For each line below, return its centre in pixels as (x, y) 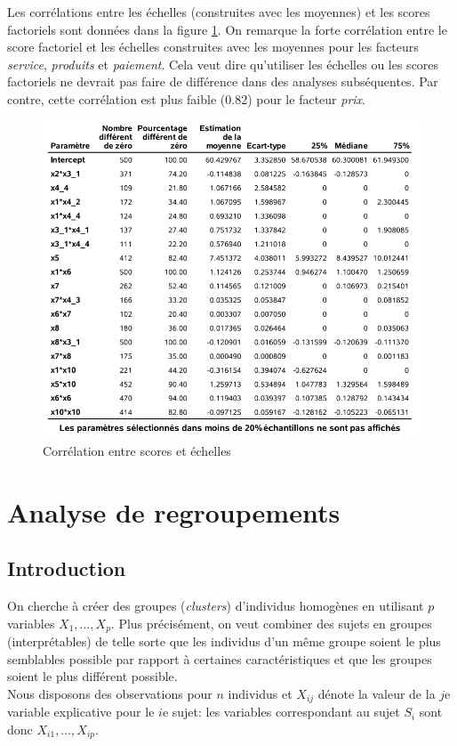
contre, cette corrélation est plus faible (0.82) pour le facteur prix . (186, 98)
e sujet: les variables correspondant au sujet (281, 712)
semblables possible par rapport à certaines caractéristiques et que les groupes (220, 658)
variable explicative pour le (81, 712)
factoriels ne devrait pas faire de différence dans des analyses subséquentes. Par (223, 81)
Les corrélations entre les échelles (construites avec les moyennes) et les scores (219, 12)
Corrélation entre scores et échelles (137, 450)
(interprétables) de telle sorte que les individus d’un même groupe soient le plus (224, 641)
